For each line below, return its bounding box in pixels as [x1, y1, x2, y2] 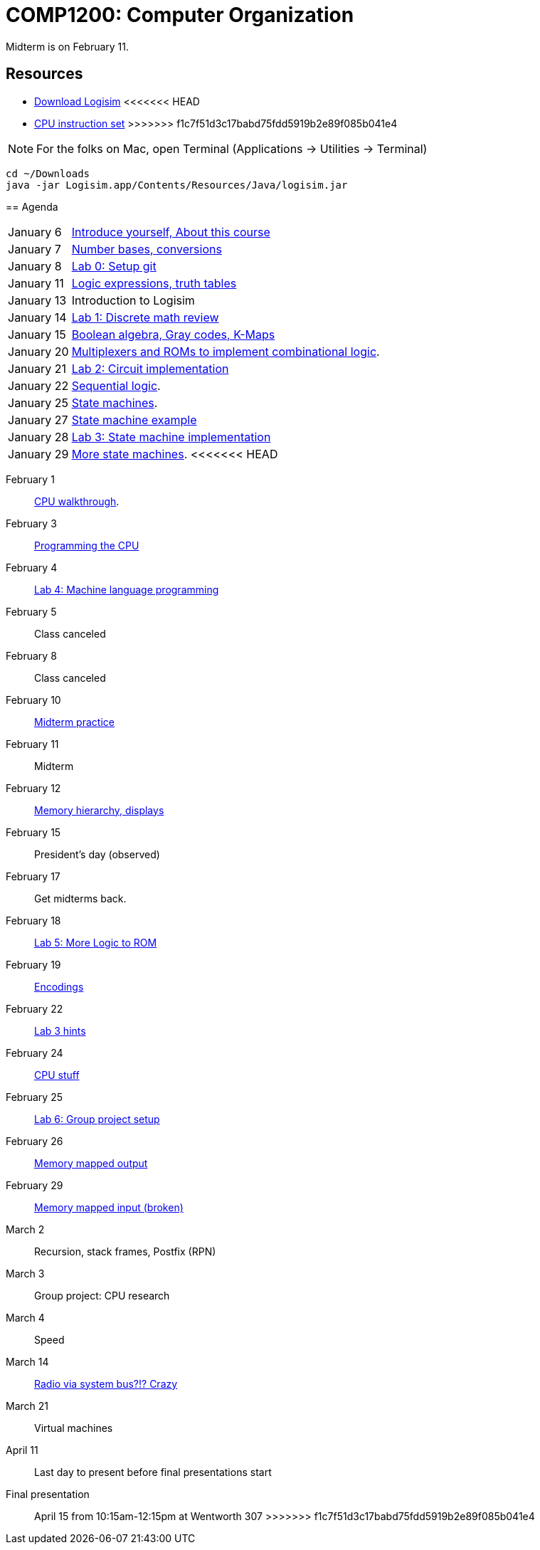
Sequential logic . [71, 378, 161, 393]
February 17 [6, 870, 60, 882]
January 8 [8, 258, 62, 273]
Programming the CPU [34, 539, 139, 552]
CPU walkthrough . [34, 495, 120, 507]
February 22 [6, 1002, 63, 1015]
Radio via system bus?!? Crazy [34, 1377, 178, 1390]
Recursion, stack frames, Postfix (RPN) [34, 1245, 216, 1258]
